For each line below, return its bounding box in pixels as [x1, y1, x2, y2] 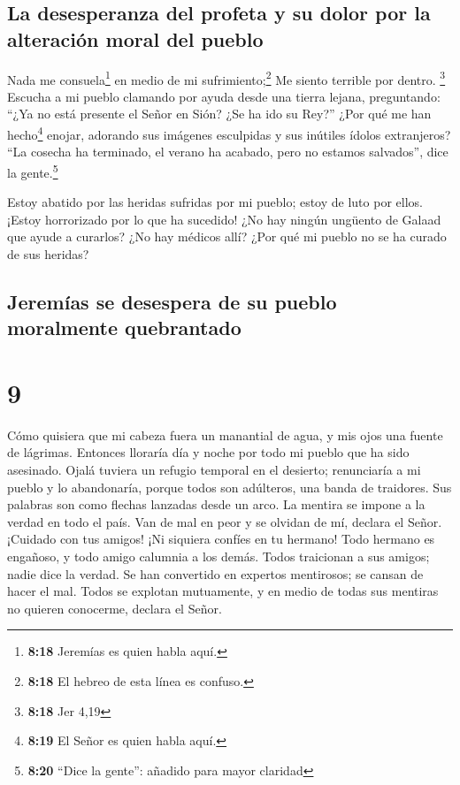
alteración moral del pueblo [7, 25, 264, 52]
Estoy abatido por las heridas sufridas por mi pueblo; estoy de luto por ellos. [7, 193, 423, 211]
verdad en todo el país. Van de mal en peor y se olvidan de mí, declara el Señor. [7, 512, 442, 530]
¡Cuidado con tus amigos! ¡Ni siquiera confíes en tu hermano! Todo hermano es [7, 530, 435, 548]
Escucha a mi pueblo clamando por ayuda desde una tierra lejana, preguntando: [7, 87, 441, 105]
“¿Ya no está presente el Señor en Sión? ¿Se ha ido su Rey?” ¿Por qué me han [7, 104, 432, 123]
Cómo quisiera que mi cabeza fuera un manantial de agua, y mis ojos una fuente [7, 425, 443, 444]
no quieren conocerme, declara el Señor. [7, 598, 222, 617]
